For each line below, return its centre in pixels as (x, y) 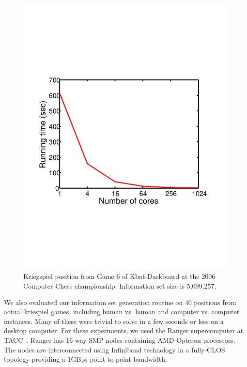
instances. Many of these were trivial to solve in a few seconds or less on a (114, 321)
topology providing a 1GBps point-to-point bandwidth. (85, 359)
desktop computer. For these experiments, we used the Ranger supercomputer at (124, 330)
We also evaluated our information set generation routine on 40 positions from (120, 302)
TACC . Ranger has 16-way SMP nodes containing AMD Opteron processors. (120, 340)
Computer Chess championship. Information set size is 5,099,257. (120, 286)
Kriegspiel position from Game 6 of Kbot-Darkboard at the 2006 (119, 276)
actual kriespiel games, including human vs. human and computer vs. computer (122, 312)
